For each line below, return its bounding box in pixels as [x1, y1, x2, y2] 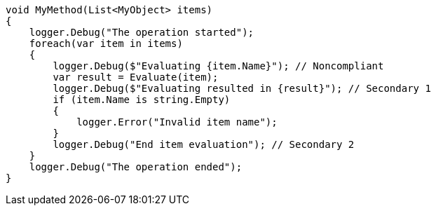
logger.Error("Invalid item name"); [76, 116, 278, 128]
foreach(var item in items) [29, 38, 183, 49]
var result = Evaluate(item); [53, 72, 219, 83]
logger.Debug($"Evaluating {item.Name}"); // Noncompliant [53, 60, 384, 72]
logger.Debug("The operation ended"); [29, 161, 243, 172]
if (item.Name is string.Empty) [53, 94, 231, 105]
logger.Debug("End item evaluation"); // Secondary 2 [53, 139, 355, 150]
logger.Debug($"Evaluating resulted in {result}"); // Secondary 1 [53, 83, 431, 94]
